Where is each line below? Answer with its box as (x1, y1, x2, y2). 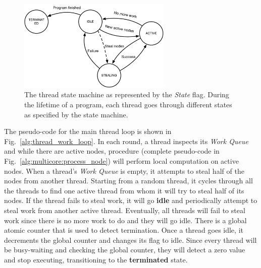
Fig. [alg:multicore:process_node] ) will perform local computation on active (4, 155, 239, 166)
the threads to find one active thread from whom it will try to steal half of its (4, 185, 244, 195)
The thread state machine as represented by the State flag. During (24, 89, 229, 100)
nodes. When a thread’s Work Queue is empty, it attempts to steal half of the (4, 165, 244, 176)
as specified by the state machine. (24, 109, 128, 119)
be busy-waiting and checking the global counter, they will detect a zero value (4, 244, 245, 255)
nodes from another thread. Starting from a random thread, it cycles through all (4, 175, 253, 186)
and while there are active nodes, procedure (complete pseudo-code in (4, 146, 220, 156)
